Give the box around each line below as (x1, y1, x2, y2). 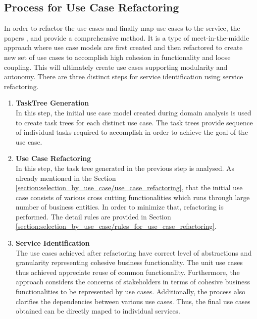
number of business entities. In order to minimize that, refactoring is (15, 202, 224, 212)
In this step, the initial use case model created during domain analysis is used (15, 107, 252, 117)
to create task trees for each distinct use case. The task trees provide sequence (15, 117, 253, 127)
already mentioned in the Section (15, 172, 116, 183)
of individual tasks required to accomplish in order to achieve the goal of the (15, 127, 248, 137)
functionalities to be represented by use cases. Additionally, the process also (15, 286, 246, 297)
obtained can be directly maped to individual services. (15, 306, 180, 316)
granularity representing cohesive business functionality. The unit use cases (15, 257, 243, 267)
